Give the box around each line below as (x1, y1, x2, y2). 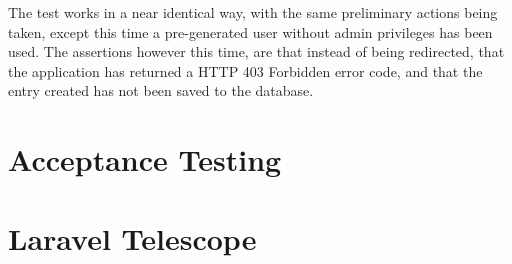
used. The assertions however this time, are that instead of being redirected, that (8, 41, 505, 62)
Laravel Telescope (8, 217, 257, 258)
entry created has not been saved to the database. (8, 80, 314, 101)
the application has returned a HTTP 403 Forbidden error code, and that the (8, 60, 483, 81)
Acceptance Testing (8, 139, 282, 180)
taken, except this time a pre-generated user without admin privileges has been (8, 21, 493, 42)
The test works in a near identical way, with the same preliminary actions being (8, 2, 498, 22)
